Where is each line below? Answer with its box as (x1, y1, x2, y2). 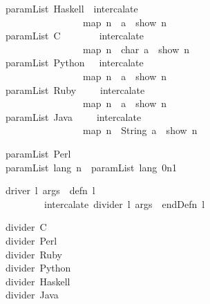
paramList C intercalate (5, 28, 144, 43)
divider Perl (5, 233, 57, 247)
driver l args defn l (5, 183, 95, 198)
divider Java (5, 287, 59, 302)
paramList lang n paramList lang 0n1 (5, 160, 177, 174)
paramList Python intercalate (5, 55, 144, 70)
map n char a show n (82, 41, 190, 56)
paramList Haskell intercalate (5, 1, 138, 15)
